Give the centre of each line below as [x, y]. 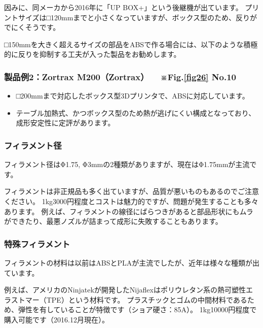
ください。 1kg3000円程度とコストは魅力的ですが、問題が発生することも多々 [131, 201]
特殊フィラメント [37, 243]
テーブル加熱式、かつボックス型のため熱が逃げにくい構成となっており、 [136, 112]
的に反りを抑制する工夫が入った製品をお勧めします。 [92, 54]
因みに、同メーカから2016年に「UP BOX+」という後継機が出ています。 [123, 7]
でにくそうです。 [32, 27]
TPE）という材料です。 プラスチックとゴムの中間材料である [147, 299]
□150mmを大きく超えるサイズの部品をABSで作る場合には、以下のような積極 [131, 44]
